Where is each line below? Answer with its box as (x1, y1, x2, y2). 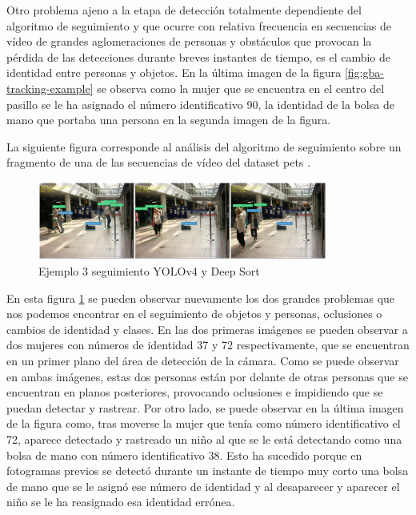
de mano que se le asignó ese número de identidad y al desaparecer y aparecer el (6, 477, 400, 494)
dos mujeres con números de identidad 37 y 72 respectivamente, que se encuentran (6, 336, 410, 353)
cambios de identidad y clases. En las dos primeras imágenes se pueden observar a (6, 320, 408, 337)
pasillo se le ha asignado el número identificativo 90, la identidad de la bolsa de (6, 95, 394, 112)
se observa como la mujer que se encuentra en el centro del (97, 79, 385, 96)
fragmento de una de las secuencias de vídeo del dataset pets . (6, 154, 310, 171)
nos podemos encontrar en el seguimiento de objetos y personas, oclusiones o (6, 305, 382, 322)
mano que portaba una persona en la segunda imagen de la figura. (6, 111, 331, 128)
